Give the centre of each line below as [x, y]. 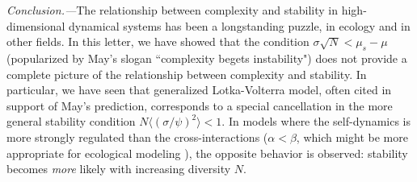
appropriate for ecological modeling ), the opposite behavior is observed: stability [207, 153]
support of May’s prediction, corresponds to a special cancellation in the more [200, 105]
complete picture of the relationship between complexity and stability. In [187, 74]
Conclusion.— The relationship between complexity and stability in [173, 10]
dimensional [36, 25]
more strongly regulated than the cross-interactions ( [137, 136]
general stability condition [71, 121]
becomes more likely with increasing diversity [119, 169]
